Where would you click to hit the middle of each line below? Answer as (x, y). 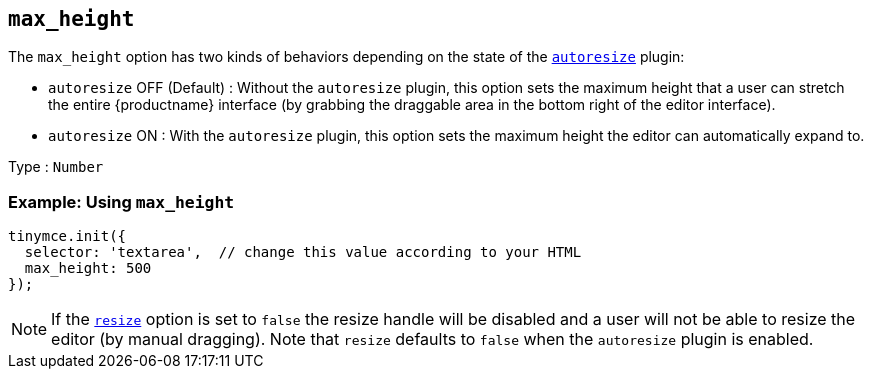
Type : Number (56, 167)
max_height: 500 (88, 268)
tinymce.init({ (67, 236)
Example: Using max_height (121, 201)
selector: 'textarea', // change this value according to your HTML (303, 252)
